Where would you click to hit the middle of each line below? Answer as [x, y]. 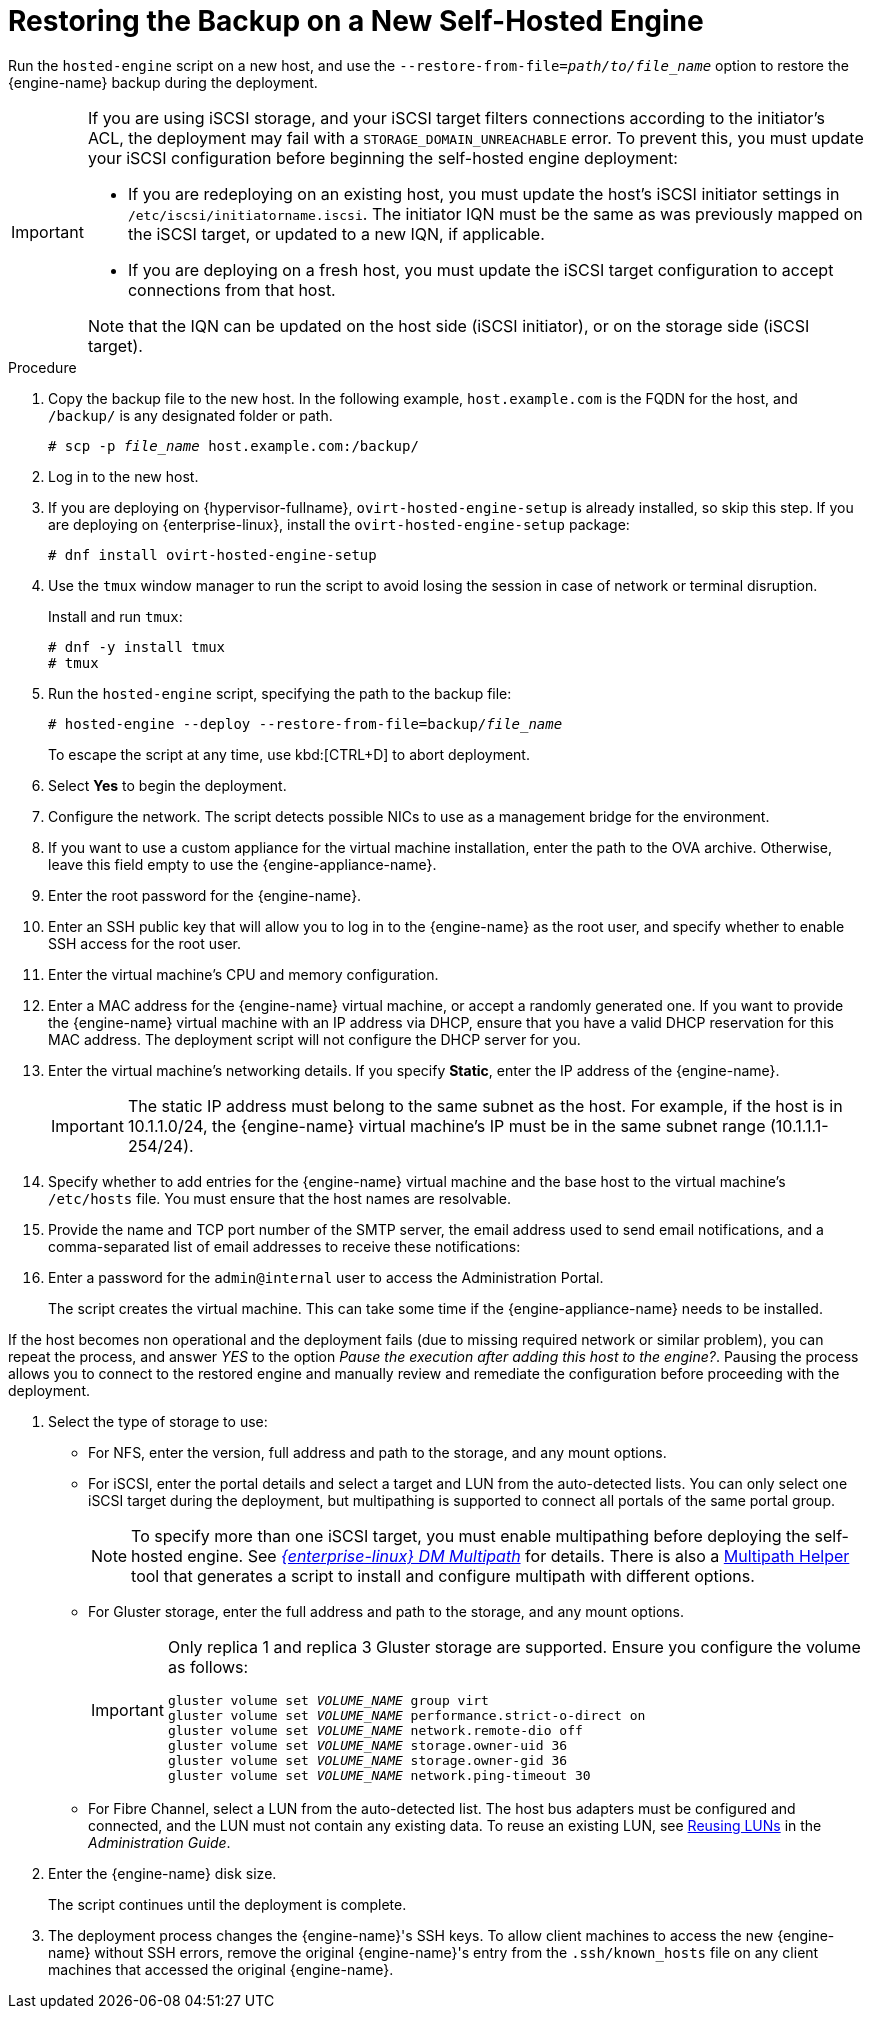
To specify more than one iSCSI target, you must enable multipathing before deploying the [470, 1535]
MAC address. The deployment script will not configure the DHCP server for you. [314, 1039]
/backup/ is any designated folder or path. [190, 415]
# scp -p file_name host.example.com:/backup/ [233, 445]
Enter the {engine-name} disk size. [162, 1873]
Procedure [42, 367]
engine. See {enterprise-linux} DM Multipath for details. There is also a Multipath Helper [518, 1555]
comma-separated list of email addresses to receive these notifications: [284, 1246]
